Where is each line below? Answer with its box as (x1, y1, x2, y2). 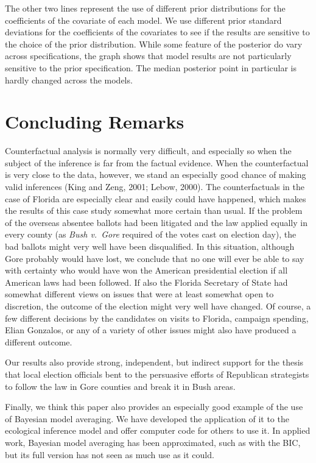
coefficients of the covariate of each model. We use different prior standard (5, 13, 282, 26)
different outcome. (5, 335, 72, 348)
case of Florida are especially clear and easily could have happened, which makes (5, 192, 306, 205)
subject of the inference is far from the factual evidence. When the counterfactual (5, 156, 309, 169)
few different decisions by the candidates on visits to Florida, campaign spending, (5, 311, 309, 324)
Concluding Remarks (5, 109, 184, 134)
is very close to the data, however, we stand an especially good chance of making (5, 168, 306, 181)
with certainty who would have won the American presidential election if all (5, 264, 288, 277)
